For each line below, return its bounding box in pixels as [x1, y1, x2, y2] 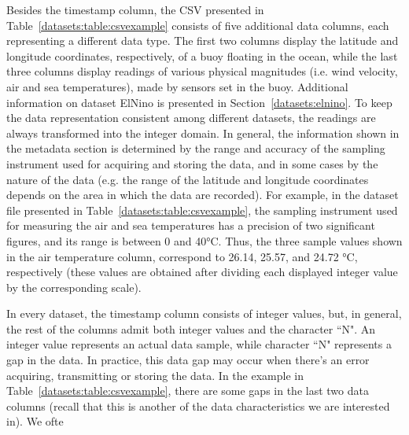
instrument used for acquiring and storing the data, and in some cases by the [6, 155, 378, 171]
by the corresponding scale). [6, 278, 142, 295]
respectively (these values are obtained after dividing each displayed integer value [6, 264, 398, 280]
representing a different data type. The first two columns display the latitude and [6, 32, 399, 49]
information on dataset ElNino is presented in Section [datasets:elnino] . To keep [6, 94, 392, 110]
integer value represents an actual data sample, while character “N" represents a [6, 336, 392, 352]
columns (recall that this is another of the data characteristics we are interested [6, 397, 390, 414]
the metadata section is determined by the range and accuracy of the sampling [6, 140, 385, 157]
